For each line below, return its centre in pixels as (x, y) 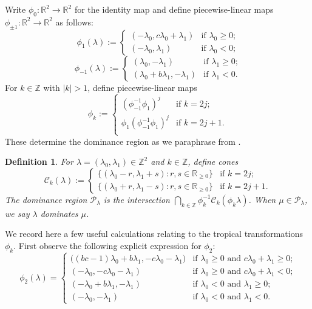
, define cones (213, 161)
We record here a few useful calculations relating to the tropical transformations (154, 234)
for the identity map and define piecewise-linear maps (174, 9)
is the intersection (137, 199)
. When (262, 199)
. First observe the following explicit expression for (107, 245)
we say (17, 213)
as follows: (74, 22)
